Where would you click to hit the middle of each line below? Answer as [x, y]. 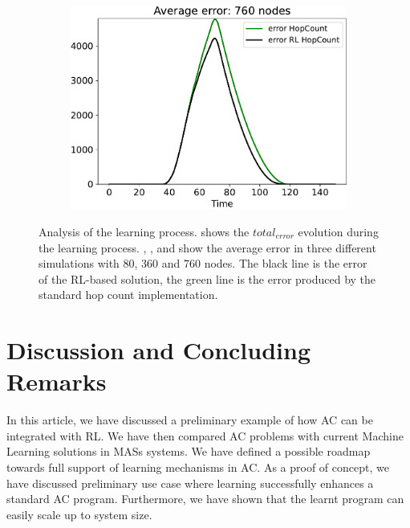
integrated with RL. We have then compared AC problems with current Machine [205, 435]
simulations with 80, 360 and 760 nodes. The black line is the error [203, 263]
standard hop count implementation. [128, 295]
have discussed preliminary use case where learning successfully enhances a [190, 483]
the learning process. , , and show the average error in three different [207, 247]
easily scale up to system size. [79, 514]
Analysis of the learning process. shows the [144, 231]
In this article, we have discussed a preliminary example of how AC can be [190, 420]
